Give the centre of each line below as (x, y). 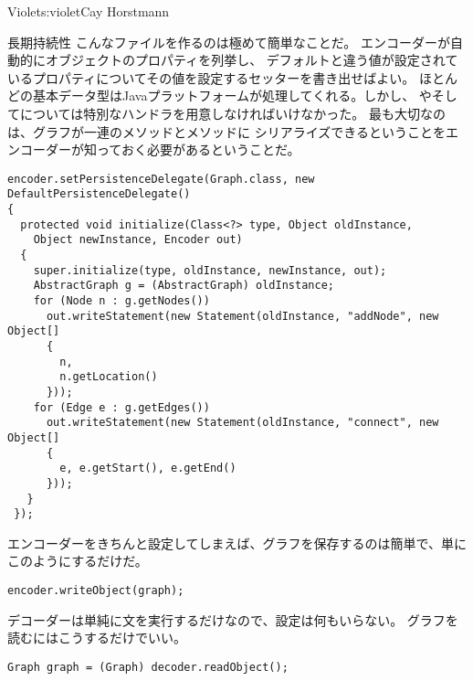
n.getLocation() (109, 377)
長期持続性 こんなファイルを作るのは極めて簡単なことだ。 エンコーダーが (229, 42)
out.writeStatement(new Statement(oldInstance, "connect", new (242, 423)
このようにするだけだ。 (78, 561)
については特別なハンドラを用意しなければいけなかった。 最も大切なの (232, 113)
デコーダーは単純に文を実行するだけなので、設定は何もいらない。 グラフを (233, 619)
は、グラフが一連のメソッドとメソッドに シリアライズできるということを (226, 131)
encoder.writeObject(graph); (96, 591)
